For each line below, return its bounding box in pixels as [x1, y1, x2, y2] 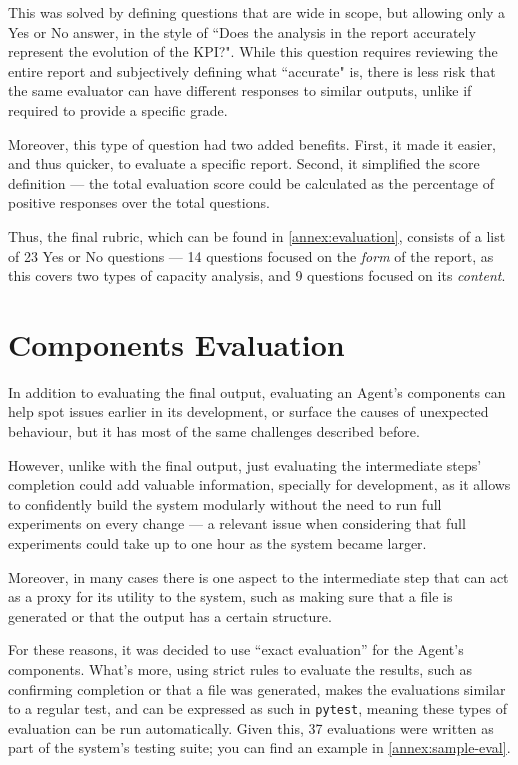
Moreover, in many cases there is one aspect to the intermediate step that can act [8, 566, 509, 587]
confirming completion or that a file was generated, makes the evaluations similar [8, 678, 506, 699]
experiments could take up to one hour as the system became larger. [8, 533, 427, 553]
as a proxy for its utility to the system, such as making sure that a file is [8, 586, 453, 607]
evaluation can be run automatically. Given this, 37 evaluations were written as [8, 717, 494, 738]
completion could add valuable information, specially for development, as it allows [8, 474, 511, 495]
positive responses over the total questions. [8, 192, 270, 213]
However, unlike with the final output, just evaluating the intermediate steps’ [8, 454, 482, 475]
